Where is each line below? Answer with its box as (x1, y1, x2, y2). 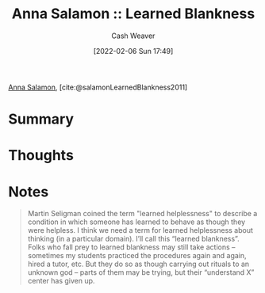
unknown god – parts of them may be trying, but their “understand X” (27, 268, 255, 277)
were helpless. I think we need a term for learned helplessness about (27, 226, 254, 235)
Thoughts (8, 146, 74, 165)
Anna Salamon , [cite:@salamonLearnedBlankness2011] (8, 82, 188, 92)
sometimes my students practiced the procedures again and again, (27, 251, 248, 261)
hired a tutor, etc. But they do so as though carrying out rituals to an (27, 259, 250, 269)
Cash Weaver (111, 31, 156, 40)
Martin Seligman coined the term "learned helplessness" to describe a (27, 209, 258, 219)
